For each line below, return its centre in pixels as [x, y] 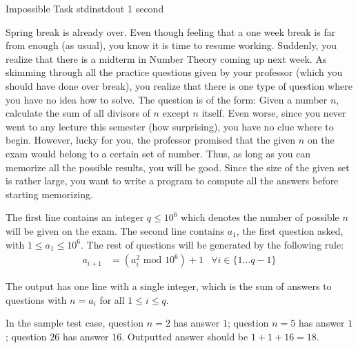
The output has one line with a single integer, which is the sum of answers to [169, 286]
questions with [36, 299]
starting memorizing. [49, 194]
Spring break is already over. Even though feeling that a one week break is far [171, 31]
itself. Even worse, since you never [274, 113]
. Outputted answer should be [185, 336]
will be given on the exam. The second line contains [115, 230]
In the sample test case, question [75, 323]
